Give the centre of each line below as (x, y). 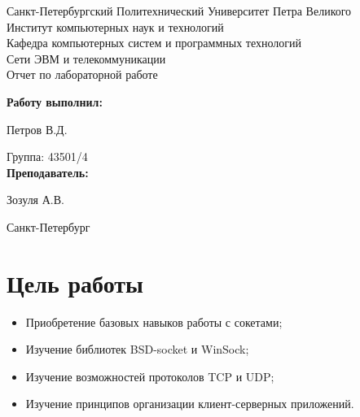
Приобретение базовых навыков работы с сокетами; (154, 321)
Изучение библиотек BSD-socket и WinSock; (137, 349)
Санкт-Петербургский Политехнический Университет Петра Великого (179, 11)
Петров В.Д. (37, 129)
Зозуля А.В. (35, 200)
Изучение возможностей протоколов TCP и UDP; (150, 376)
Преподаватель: (48, 172)
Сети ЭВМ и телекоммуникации (86, 58)
